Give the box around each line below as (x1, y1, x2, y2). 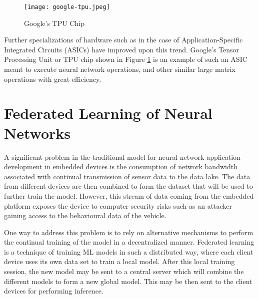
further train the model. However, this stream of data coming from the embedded (4, 190, 254, 201)
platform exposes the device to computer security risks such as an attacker (4, 200, 232, 211)
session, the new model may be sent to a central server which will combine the (4, 266, 244, 277)
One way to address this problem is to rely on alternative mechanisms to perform (4, 227, 253, 237)
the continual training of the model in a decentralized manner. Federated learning (4, 237, 254, 247)
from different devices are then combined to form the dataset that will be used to (4, 181, 253, 191)
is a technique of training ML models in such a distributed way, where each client (4, 246, 253, 257)
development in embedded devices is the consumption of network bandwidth (4, 161, 237, 172)
